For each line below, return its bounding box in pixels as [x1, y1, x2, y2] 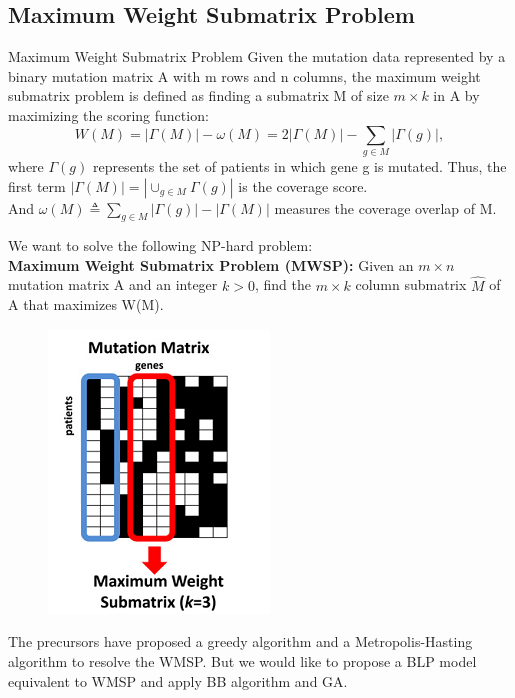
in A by [433, 85, 480, 106]
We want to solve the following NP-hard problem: [8, 235, 313, 256]
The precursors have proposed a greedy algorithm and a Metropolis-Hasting [8, 631, 473, 652]
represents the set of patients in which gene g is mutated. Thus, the [92, 155, 507, 176]
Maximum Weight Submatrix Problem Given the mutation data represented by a [8, 46, 506, 67]
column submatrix [355, 274, 467, 295]
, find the [254, 274, 311, 295]
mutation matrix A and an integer [8, 274, 218, 295]
